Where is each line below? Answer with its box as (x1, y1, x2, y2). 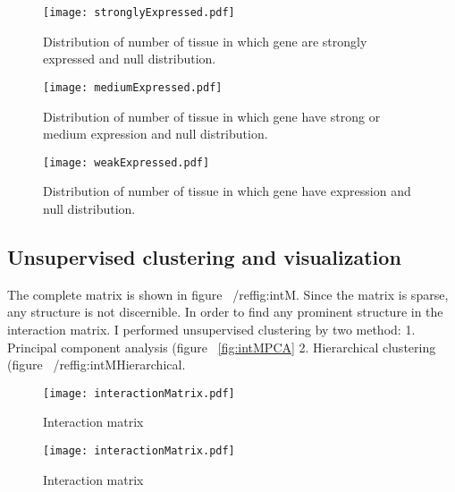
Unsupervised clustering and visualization (7, 242, 401, 270)
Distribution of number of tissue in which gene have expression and (43, 182, 411, 200)
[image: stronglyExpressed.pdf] (43, 6, 235, 19)
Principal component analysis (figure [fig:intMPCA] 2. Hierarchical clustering (7, 337, 436, 356)
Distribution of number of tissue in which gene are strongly (43, 31, 367, 50)
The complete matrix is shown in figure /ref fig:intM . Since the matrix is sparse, (7, 284, 449, 303)
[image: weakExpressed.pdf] (43, 156, 210, 169)
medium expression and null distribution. (43, 124, 268, 143)
